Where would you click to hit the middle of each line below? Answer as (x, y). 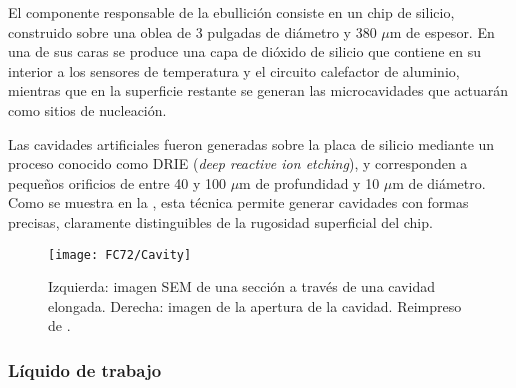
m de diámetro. (439, 182)
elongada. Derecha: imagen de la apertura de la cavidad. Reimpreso (255, 305)
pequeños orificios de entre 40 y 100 (117, 182)
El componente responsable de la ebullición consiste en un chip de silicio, (231, 12)
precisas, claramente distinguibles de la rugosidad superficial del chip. (220, 221)
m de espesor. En (442, 31)
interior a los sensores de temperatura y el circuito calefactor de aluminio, (234, 70)
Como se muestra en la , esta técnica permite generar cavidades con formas (238, 202)
